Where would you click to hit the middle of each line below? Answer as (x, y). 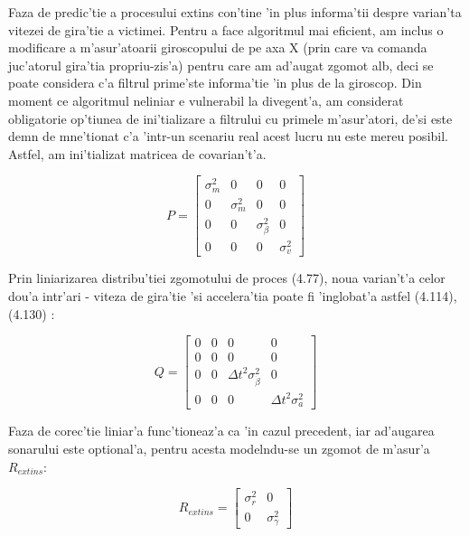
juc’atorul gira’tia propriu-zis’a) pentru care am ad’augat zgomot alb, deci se (221, 65)
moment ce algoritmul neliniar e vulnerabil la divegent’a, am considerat (206, 100)
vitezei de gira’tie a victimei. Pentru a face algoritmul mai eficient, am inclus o (226, 29)
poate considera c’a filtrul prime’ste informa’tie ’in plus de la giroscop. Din (215, 83)
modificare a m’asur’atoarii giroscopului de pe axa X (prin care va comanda (218, 47)
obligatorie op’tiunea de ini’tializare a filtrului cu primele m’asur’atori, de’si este (230, 118)
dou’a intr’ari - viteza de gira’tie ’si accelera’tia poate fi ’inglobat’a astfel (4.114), (233, 295)
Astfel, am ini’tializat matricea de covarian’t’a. (137, 153)
